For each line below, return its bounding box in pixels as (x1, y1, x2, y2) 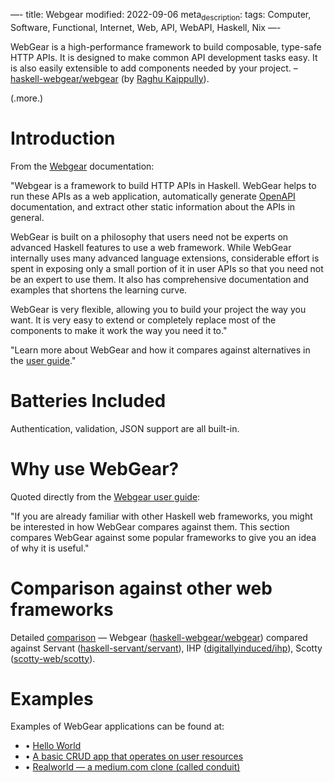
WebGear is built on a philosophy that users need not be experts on (10, 230, 289, 243)
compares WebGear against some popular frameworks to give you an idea (10, 531, 317, 543)
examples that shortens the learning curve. (10, 284, 188, 296)
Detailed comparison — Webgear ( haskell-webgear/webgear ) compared (10, 631, 308, 643)
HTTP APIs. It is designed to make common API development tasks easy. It (10, 51, 318, 63)
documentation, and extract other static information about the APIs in (10, 200, 296, 213)
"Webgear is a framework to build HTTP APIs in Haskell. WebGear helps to (10, 179, 317, 191)
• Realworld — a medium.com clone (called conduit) (24, 761, 241, 773)
